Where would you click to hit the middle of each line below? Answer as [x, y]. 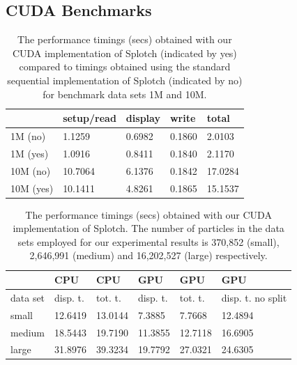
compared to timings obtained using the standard [125, 67]
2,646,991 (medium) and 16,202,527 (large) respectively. [148, 255]
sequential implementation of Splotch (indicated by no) [125, 80]
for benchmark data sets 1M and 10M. [125, 94]
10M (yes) [32, 188]
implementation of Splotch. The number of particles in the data [148, 228]
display [143, 118]
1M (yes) [30, 153]
